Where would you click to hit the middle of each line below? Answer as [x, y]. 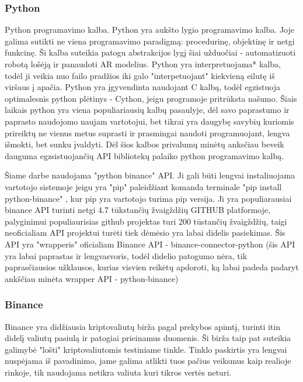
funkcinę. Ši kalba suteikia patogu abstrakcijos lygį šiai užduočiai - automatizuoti [150, 52]
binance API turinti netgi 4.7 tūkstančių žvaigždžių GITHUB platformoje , [137, 210]
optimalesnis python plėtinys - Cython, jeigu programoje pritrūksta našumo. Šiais [151, 98]
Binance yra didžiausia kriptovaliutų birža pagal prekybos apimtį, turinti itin [142, 326]
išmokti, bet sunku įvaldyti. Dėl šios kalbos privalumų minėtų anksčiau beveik [144, 144]
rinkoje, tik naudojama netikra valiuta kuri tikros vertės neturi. [118, 372]
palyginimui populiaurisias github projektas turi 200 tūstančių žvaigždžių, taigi [146, 221]
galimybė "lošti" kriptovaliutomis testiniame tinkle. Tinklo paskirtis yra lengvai [146, 349]
